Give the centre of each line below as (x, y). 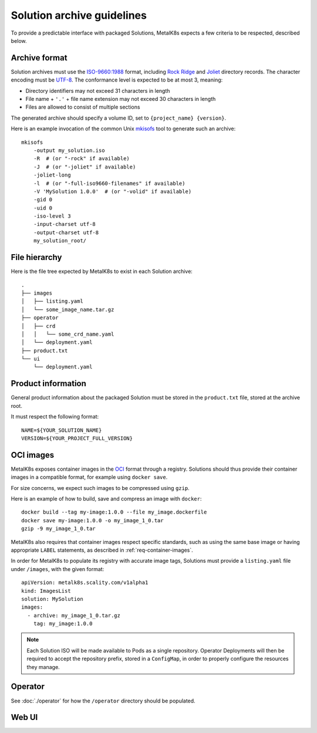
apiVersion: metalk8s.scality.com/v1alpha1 (85, 583)
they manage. (43, 667)
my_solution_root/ (60, 241)
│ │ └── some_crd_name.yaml (68, 334)
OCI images (33, 455)
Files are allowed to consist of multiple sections (83, 107)
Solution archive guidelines (79, 15)
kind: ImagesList (46, 591)
